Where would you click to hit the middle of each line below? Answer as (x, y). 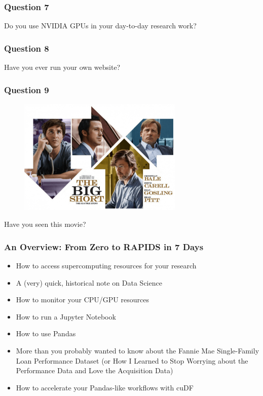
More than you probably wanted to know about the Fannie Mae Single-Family (138, 351)
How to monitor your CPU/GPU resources (82, 300)
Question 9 (27, 89)
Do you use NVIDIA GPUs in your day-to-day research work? (100, 26)
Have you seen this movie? (45, 224)
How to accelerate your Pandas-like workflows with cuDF (105, 387)
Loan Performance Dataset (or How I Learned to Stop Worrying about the (132, 360)
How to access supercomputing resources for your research (106, 266)
